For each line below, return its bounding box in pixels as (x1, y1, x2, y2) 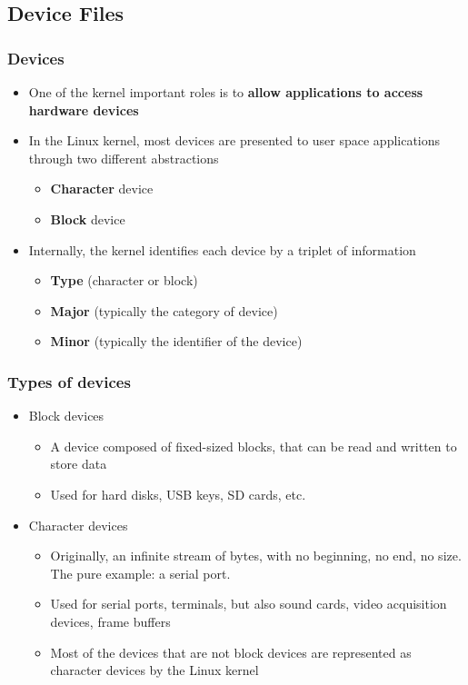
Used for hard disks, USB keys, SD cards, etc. (50, 484, 306, 503)
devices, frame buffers (50, 611, 171, 630)
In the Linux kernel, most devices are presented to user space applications (28, 131, 441, 150)
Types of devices (7, 370, 131, 392)
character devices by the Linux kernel (50, 660, 259, 680)
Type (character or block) (50, 271, 198, 290)
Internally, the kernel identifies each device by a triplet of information (28, 240, 416, 259)
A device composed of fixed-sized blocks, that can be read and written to (50, 436, 457, 455)
